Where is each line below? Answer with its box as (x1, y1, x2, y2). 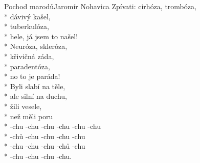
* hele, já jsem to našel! (4, 31, 78, 41)
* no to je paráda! (4, 71, 60, 81)
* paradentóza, (4, 61, 50, 71)
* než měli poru (4, 111, 53, 121)
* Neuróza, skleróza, (4, 41, 68, 51)
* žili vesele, (4, 100, 42, 111)
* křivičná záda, (4, 50, 54, 61)
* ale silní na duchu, (4, 91, 67, 101)
